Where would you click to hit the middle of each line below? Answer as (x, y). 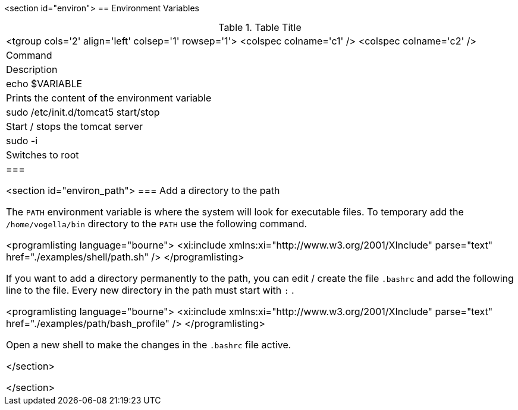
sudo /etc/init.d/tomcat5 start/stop (83, 112)
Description (32, 69)
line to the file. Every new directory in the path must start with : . (150, 290)
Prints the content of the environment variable (109, 98)
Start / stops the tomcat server (74, 126)
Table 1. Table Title (260, 27)
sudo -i (22, 141)
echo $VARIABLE (44, 84)
